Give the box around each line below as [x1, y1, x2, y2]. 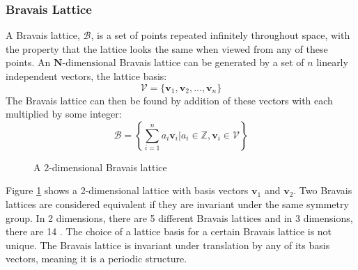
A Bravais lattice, [6, 28, 80, 42]
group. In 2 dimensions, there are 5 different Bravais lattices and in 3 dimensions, [6, 210, 353, 225]
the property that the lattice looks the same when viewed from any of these [6, 41, 328, 56]
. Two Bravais [293, 183, 352, 198]
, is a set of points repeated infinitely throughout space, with [91, 28, 350, 42]
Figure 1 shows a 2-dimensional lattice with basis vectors [6, 183, 249, 198]
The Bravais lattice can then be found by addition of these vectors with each [6, 93, 333, 107]
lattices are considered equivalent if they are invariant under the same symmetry [6, 196, 349, 211]
